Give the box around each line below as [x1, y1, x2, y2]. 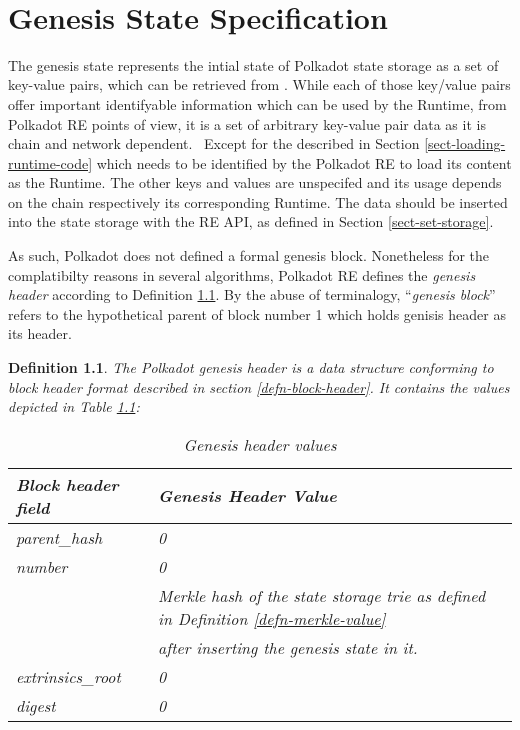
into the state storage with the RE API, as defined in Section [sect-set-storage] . [8, 211, 494, 232]
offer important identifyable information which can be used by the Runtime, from [8, 93, 507, 114]
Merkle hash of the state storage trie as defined [158, 583, 486, 607]
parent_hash [16, 525, 103, 549]
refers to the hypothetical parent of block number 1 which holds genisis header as [8, 303, 506, 324]
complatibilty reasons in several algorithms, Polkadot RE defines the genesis [8, 264, 476, 285]
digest [16, 693, 56, 717]
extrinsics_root [16, 664, 121, 688]
